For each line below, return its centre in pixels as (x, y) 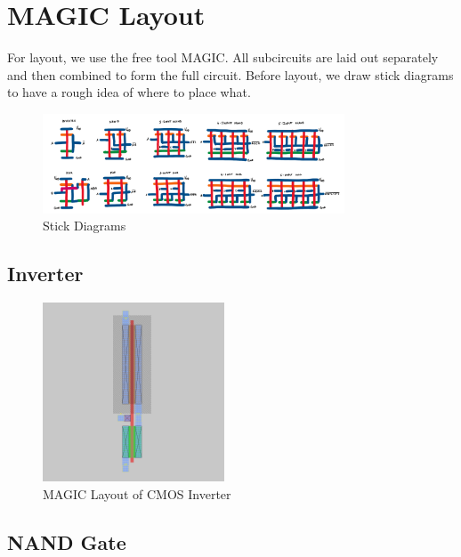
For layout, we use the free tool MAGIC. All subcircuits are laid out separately (223, 57)
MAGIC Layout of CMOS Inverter (137, 493)
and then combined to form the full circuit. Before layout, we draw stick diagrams (230, 74)
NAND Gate (67, 541)
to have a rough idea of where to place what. (129, 92)
